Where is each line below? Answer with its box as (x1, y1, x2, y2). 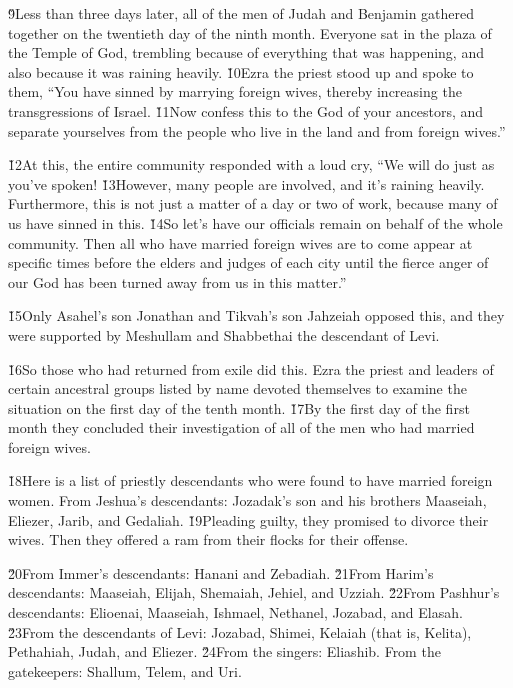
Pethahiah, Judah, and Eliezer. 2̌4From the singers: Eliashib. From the (8, 641, 441, 662)
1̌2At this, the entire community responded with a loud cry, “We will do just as (8, 154, 495, 175)
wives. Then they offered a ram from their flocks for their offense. (8, 529, 409, 550)
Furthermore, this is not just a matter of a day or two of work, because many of (8, 193, 498, 214)
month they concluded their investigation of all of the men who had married (8, 417, 475, 438)
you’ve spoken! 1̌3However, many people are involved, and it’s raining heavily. (8, 173, 485, 194)
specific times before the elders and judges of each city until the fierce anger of (8, 252, 489, 273)
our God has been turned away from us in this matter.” (8, 271, 347, 292)
